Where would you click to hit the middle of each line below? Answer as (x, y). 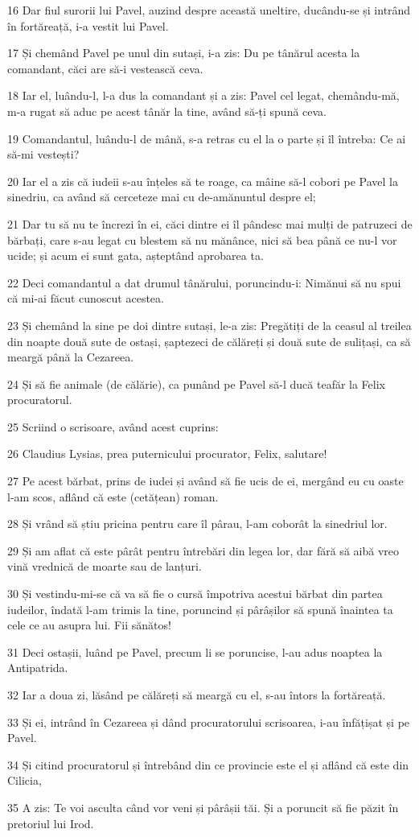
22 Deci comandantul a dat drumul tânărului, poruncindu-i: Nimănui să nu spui (204, 282)
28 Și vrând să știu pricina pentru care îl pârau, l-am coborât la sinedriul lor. (197, 524)
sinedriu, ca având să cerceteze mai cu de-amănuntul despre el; (162, 197)
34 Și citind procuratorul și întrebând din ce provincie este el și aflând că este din (208, 764)
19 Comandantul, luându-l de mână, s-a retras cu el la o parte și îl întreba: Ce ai (207, 138)
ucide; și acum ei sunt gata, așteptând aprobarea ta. (136, 256)
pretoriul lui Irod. (51, 823)
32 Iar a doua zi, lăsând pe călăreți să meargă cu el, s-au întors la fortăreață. (197, 695)
